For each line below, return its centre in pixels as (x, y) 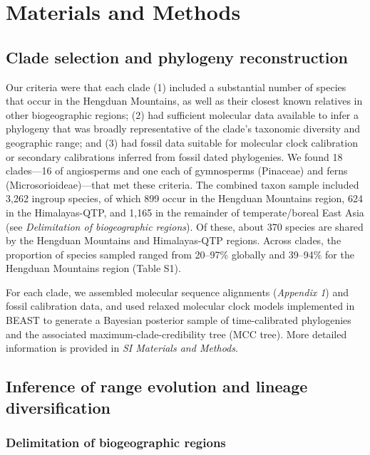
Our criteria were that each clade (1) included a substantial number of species (176, 87)
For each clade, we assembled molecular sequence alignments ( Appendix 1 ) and (178, 292)
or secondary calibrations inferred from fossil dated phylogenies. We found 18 (174, 156)
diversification (58, 407)
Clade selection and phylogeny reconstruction (177, 57)
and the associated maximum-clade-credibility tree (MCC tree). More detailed (176, 334)
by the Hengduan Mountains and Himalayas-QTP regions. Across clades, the (174, 240)
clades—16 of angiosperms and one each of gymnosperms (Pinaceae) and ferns (177, 171)
